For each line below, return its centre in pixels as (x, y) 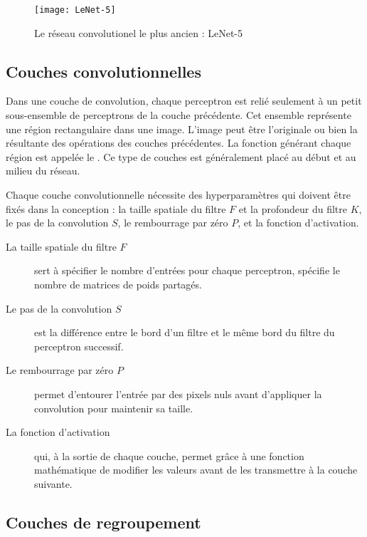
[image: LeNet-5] (75, 10)
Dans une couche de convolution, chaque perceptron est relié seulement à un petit (184, 101)
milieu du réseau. (43, 171)
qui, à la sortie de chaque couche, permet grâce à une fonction (169, 455)
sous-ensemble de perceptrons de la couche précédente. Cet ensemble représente (179, 115)
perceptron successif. (79, 346)
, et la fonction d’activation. (298, 223)
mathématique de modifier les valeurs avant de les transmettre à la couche (196, 470)
